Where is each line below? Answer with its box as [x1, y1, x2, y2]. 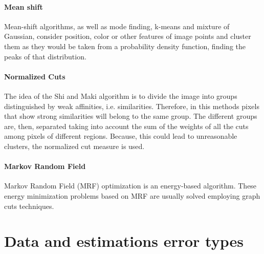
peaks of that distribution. [4, 51, 86, 61]
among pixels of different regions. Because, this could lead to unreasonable [4, 131, 237, 141]
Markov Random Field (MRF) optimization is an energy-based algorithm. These [4, 180, 257, 191]
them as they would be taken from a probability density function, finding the [4, 40, 246, 51]
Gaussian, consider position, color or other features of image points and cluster [4, 31, 251, 41]
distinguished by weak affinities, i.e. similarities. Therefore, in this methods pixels [4, 100, 259, 111]
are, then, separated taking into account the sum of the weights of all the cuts [4, 120, 249, 131]
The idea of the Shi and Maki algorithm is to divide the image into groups [4, 90, 237, 101]
